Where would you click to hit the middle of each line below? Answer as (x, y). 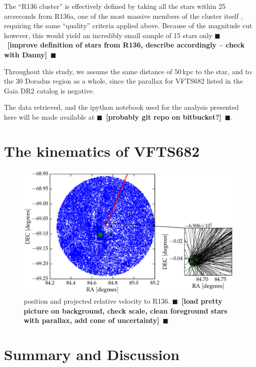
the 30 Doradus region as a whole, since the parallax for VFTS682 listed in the (124, 81)
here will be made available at (49, 116)
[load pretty (202, 301)
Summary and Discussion (92, 354)
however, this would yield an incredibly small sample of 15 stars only (108, 35)
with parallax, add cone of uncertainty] (92, 320)
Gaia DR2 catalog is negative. (49, 90)
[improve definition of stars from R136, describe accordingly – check (126, 45)
